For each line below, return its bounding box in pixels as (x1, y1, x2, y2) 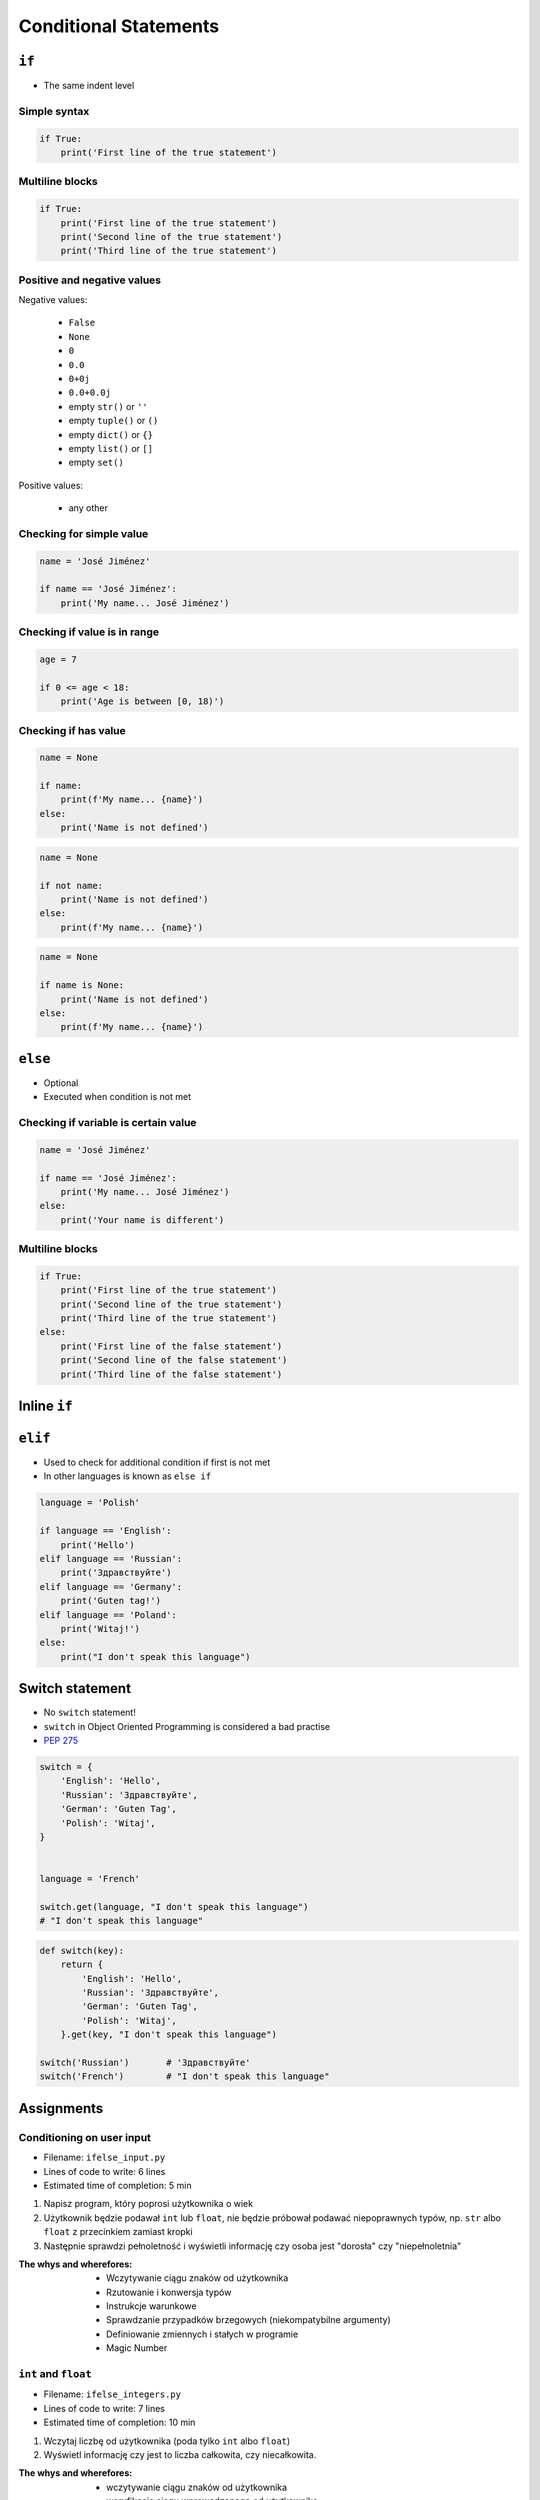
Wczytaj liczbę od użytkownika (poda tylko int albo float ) (43, 2435, 291, 2447)
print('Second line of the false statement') (60, 1355, 288, 1366)
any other (68, 502, 109, 514)
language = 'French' (39, 1873, 140, 1885)
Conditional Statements (18, 15, 220, 37)
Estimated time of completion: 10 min (43, 2416, 196, 2429)
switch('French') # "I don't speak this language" (39, 2071, 330, 2082)
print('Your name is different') (60, 1214, 225, 1225)
